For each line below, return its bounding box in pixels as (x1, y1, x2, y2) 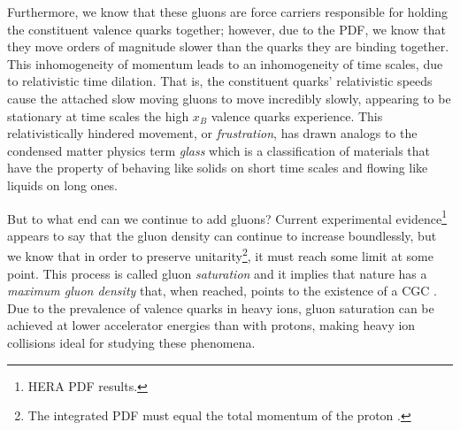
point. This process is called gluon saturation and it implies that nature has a (7, 264, 427, 282)
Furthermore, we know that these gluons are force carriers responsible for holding (7, 3, 448, 20)
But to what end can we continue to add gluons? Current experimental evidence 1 (7, 206, 447, 227)
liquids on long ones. (7, 175, 119, 194)
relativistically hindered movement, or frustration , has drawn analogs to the (7, 124, 418, 142)
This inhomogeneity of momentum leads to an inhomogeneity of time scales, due (7, 54, 443, 73)
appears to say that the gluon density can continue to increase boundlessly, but (7, 226, 437, 244)
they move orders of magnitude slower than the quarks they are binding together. (7, 37, 449, 56)
